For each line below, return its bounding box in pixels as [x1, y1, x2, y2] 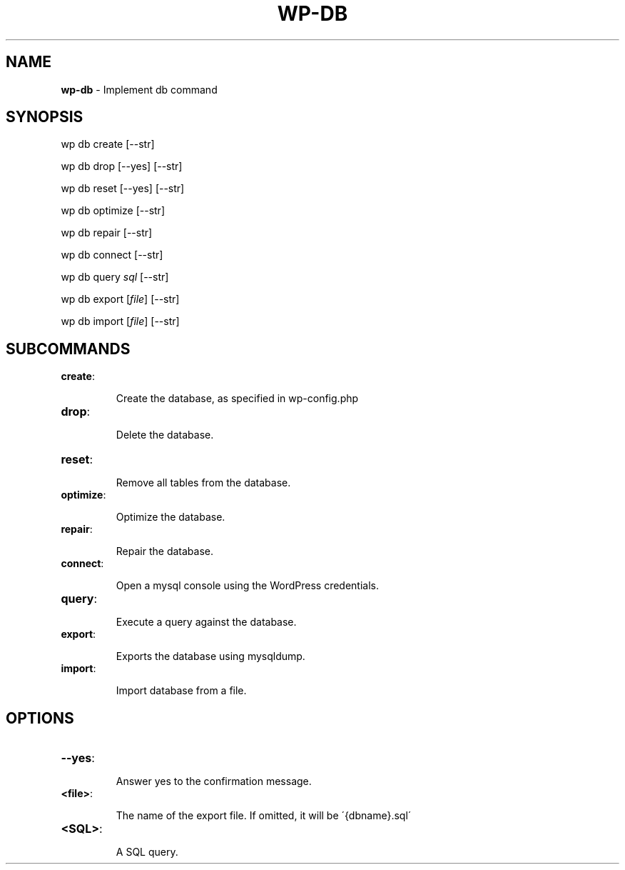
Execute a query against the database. [116, 616, 297, 629]
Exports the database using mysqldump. [116, 650, 305, 663]
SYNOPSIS [6, 108, 83, 126]
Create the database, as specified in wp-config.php [116, 392, 359, 405]
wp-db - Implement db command [61, 83, 218, 96]
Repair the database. [116, 545, 213, 558]
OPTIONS [6, 709, 74, 727]
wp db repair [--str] [61, 226, 153, 239]
